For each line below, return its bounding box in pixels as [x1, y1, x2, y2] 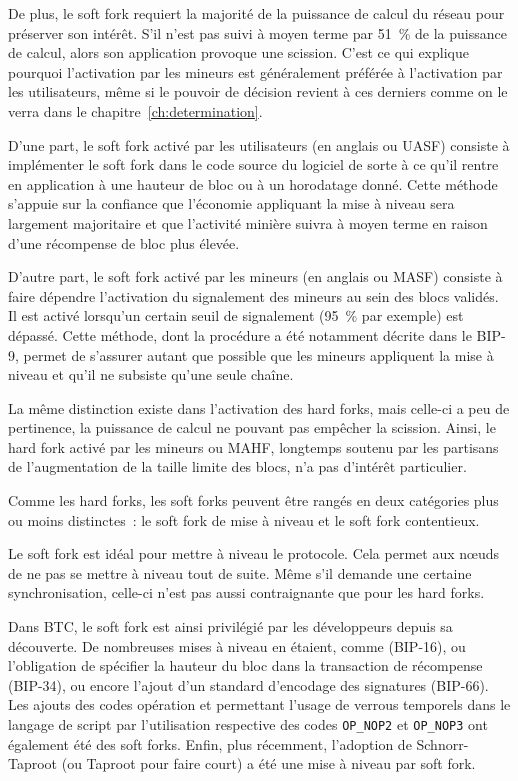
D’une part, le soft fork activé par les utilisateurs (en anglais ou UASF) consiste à [8, 134, 510, 155]
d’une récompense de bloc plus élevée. [8, 232, 240, 253]
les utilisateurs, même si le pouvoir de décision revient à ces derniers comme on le [8, 81, 508, 102]
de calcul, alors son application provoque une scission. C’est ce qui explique [8, 42, 469, 63]
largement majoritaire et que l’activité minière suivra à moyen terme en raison [8, 212, 488, 233]
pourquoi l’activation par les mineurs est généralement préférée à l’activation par [8, 61, 503, 82]
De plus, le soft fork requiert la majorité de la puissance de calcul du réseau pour [8, 3, 505, 23]
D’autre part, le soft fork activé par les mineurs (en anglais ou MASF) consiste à [8, 266, 503, 287]
